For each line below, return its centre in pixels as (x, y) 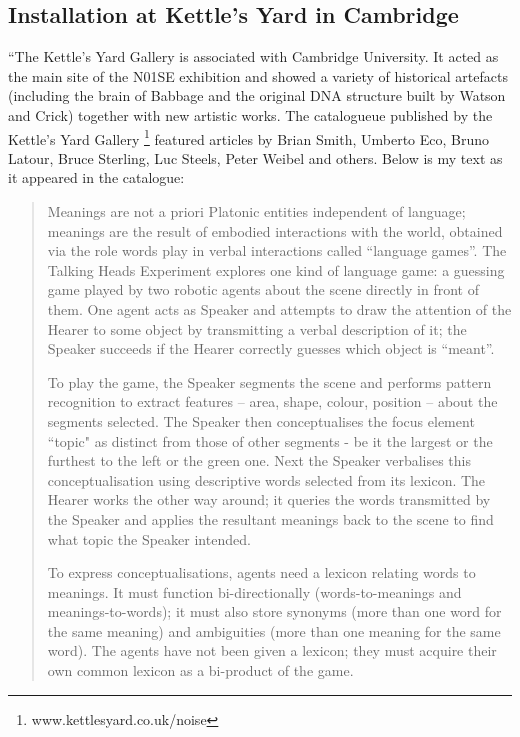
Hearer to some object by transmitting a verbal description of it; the (257, 328)
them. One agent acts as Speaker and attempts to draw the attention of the (279, 308)
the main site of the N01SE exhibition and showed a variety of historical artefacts (258, 75)
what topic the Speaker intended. (149, 538)
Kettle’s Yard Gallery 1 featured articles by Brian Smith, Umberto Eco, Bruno (249, 137)
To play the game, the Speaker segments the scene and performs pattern (269, 381)
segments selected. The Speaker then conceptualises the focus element (261, 420)
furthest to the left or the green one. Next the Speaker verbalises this (259, 460)
